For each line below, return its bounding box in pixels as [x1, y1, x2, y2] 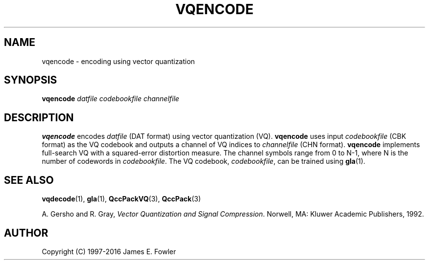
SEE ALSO [4, 174, 54, 186]
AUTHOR [4, 226, 48, 239]
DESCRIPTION [4, 111, 74, 124]
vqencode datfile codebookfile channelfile [42, 94, 179, 103]
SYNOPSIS [4, 74, 57, 87]
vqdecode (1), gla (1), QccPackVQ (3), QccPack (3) [42, 195, 201, 203]
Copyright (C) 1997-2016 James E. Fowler [42, 247, 176, 256]
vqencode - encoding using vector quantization [42, 57, 195, 66]
